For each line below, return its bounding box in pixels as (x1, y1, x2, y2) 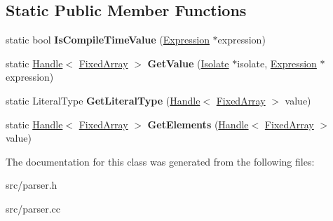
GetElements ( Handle (147, 116, 249, 131)
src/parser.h (6, 178, 57, 192)
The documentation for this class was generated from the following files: (6, 154, 315, 168)
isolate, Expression (237, 55, 317, 70)
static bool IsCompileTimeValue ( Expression (6, 32, 210, 47)
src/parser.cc (6, 201, 61, 215)
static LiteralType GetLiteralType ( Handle (6, 93, 201, 107)
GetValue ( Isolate (147, 55, 229, 70)
